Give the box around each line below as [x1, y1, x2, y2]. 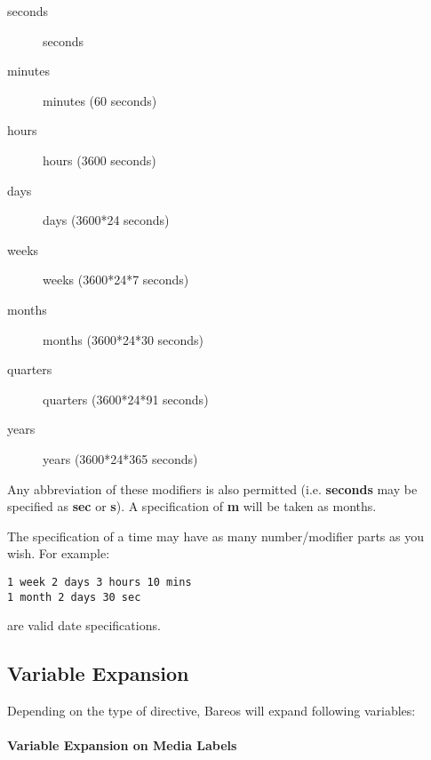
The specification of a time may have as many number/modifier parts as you [7, 526, 424, 545]
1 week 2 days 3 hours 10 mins [7, 575, 192, 588]
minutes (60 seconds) [43, 91, 157, 109]
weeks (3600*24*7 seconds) [43, 270, 189, 289]
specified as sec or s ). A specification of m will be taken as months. [7, 497, 377, 516]
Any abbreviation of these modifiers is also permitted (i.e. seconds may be [7, 479, 418, 498]
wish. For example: [7, 544, 110, 563]
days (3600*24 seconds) [43, 211, 170, 229]
